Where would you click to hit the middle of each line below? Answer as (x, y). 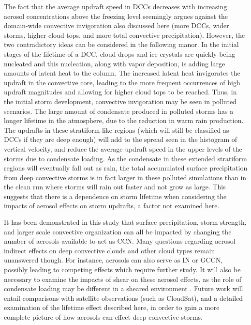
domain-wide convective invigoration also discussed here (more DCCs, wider (117, 25)
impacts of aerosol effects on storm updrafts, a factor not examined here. (112, 206)
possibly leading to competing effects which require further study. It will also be (122, 270)
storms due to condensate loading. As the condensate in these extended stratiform (125, 158)
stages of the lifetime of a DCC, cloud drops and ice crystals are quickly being (120, 54)
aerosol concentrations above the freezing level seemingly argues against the (116, 16)
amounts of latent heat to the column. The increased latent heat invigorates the (122, 73)
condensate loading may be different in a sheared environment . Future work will (124, 288)
